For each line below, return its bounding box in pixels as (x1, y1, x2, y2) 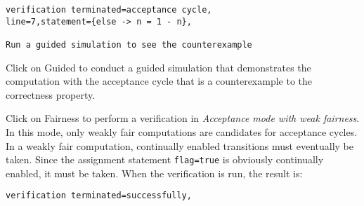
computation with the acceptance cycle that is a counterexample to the (6, 74, 313, 88)
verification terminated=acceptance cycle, (6, 5, 212, 15)
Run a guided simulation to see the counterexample (6, 39, 252, 50)
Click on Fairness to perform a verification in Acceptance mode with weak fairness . (6, 111, 360, 125)
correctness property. (6, 87, 96, 102)
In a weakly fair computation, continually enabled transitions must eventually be (6, 138, 354, 153)
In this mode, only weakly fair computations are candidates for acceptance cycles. (6, 125, 358, 139)
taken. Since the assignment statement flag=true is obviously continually (6, 152, 324, 167)
